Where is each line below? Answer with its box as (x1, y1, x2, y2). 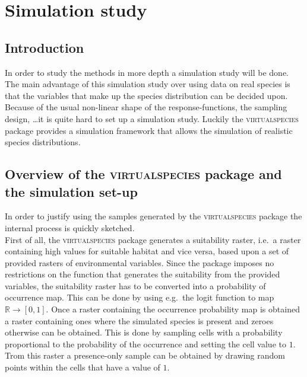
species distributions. (5, 136, 81, 148)
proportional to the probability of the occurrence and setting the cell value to (5, 337, 286, 350)
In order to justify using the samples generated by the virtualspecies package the (5, 210, 302, 222)
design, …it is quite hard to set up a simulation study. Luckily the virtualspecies (5, 112, 299, 124)
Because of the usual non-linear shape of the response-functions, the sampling (5, 101, 287, 113)
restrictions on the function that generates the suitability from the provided (5, 268, 280, 280)
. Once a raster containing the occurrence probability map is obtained (46, 303, 300, 315)
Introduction (5, 38, 84, 56)
